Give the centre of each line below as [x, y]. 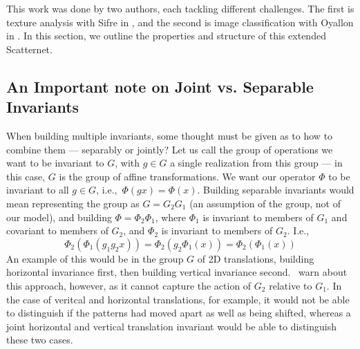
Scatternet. [29, 49]
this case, [26, 176]
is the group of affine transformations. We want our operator [187, 176]
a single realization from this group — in [256, 163]
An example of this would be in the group [95, 258]
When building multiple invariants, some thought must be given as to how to [170, 135]
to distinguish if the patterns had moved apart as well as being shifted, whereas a [179, 313]
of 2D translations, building [256, 258]
